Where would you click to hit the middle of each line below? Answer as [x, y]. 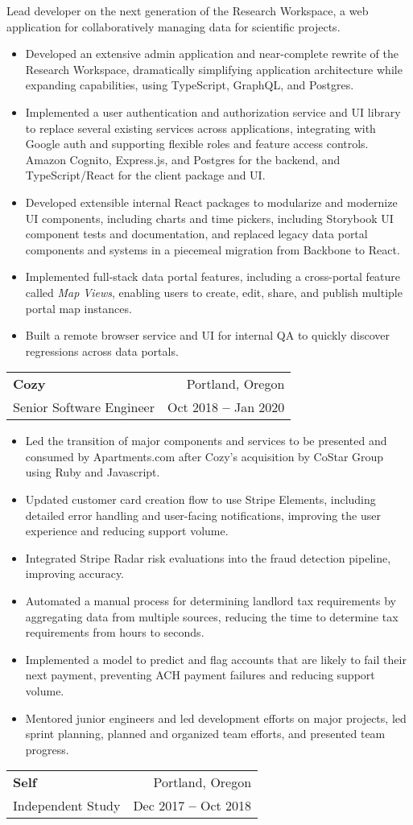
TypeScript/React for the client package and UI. [145, 175]
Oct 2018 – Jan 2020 [226, 407]
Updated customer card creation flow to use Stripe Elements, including [200, 499]
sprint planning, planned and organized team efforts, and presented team [205, 734]
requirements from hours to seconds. [115, 632]
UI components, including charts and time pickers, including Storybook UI [209, 218]
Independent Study [67, 806]
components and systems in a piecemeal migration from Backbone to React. [213, 249]
